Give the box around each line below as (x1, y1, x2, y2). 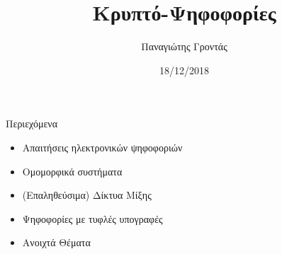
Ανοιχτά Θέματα (22, 235, 91, 250)
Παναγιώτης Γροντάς (141, 39, 227, 54)
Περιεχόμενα (6, 116, 57, 131)
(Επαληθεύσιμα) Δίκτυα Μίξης (22, 187, 152, 202)
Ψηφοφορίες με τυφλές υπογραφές (22, 211, 163, 226)
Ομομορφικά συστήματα (22, 163, 123, 178)
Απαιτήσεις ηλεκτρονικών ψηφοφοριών (22, 139, 183, 154)
